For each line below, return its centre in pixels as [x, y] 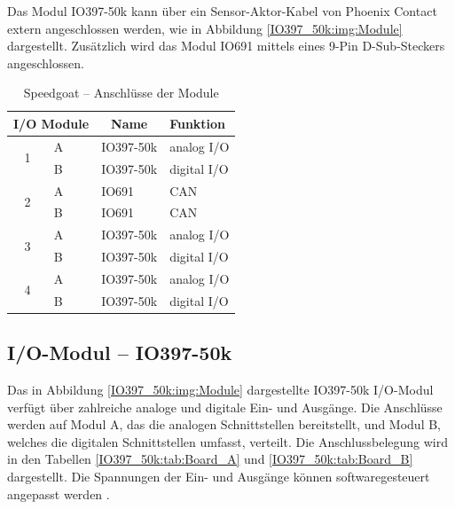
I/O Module [51, 123]
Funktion [198, 123]
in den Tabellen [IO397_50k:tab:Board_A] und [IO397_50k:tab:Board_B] [210, 459]
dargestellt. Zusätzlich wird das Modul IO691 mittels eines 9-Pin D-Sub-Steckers [226, 46]
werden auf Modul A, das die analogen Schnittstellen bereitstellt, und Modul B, [224, 424]
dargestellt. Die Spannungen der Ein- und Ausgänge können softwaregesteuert [219, 476]
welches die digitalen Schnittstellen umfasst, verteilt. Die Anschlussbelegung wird [228, 441]
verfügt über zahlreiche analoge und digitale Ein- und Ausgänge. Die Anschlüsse [225, 407]
